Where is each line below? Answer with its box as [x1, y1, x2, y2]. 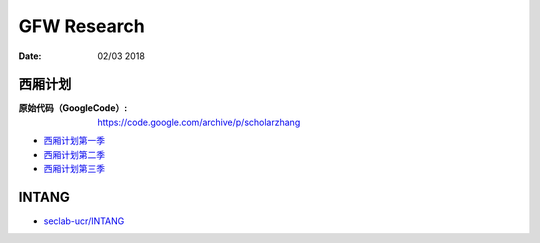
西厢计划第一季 [43, 135, 105, 147]
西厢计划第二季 [43, 148, 105, 160]
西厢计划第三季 [43, 163, 105, 175]
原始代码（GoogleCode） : [18, 102, 128, 114]
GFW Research [18, 15, 145, 37]
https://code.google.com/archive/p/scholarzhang [97, 116, 301, 128]
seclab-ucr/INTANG [43, 215, 125, 227]
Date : [18, 50, 42, 62]
